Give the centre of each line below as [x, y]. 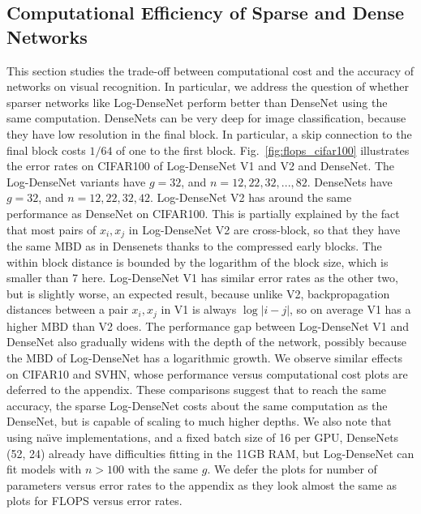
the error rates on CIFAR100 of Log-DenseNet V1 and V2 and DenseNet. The [201, 166]
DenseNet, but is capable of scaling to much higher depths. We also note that [199, 421]
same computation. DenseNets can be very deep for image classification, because [206, 118]
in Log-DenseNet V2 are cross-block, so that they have [264, 229]
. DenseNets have [350, 181]
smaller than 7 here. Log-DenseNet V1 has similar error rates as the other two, [202, 278]
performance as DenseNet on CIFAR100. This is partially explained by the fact [203, 213]
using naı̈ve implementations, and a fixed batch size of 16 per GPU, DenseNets [203, 437]
